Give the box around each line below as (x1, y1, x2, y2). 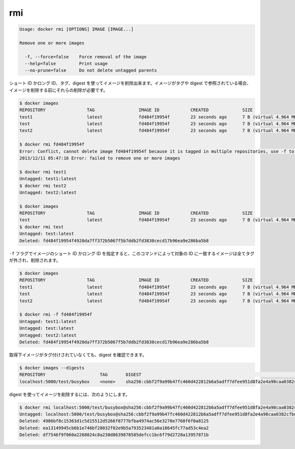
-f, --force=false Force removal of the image (25, 54, 147, 59)
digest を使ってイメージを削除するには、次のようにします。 (9, 391, 130, 397)
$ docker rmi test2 (19, 183, 66, 189)
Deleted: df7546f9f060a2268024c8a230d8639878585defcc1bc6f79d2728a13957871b (19, 432, 209, 438)
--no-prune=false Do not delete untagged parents (25, 68, 157, 73)
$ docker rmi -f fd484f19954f (19, 312, 92, 317)
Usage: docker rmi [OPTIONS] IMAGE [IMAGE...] (19, 27, 134, 32)
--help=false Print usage (25, 61, 108, 66)
